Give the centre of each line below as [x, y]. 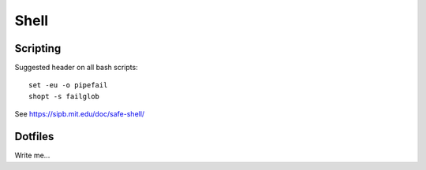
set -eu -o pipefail [68, 85]
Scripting [38, 48]
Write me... [32, 155]
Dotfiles [34, 137]
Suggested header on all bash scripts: [76, 68]
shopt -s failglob [64, 96]
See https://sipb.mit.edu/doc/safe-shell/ [80, 114]
